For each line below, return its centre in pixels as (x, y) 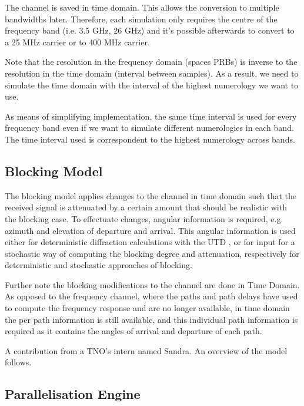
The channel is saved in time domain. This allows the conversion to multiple (142, 7)
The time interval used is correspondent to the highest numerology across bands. (150, 139)
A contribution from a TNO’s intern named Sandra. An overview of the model (146, 350)
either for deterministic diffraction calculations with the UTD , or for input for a (150, 242)
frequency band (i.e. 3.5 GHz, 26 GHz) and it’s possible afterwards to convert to (150, 30)
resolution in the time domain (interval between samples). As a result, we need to (152, 73)
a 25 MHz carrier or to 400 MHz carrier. (77, 42)
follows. (18, 362)
